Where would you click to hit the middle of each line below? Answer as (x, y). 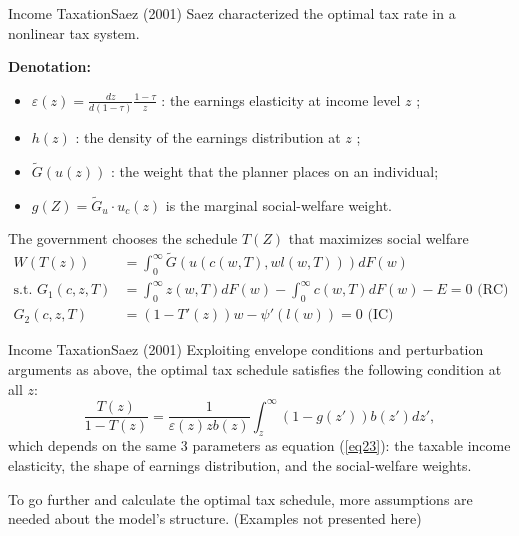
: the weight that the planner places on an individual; (274, 170)
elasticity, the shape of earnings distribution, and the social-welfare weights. (240, 464)
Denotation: (49, 66)
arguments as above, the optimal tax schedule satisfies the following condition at (255, 368)
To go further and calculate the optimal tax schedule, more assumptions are (240, 498)
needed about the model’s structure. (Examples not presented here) (215, 518)
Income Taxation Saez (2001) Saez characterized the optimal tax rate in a (232, 13)
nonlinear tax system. (74, 32)
